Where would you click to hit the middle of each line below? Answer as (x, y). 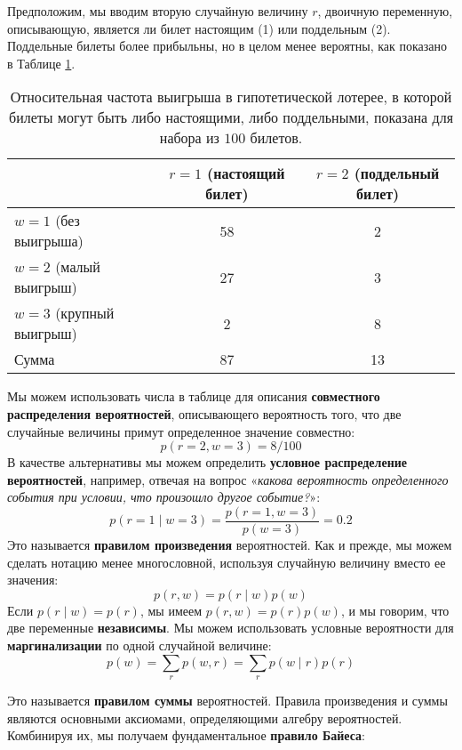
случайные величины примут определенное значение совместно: (181, 431)
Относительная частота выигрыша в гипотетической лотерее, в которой (231, 97)
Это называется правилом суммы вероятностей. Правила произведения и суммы (227, 700)
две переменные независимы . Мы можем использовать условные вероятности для (231, 628)
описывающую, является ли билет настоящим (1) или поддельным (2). (199, 28)
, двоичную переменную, (385, 11)
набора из (189, 138)
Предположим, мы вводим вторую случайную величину (158, 11)
